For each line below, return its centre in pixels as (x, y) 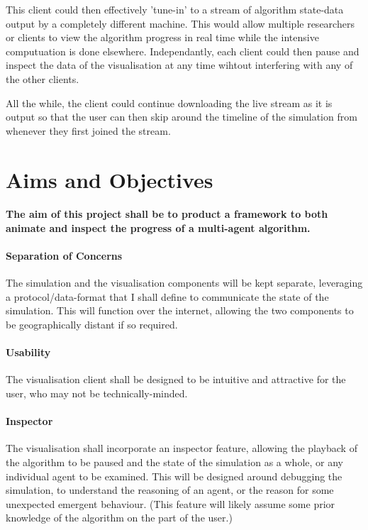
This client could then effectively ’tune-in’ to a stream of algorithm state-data (175, 9)
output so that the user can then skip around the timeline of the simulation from (182, 117)
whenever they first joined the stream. (88, 130)
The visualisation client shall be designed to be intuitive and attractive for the (176, 379)
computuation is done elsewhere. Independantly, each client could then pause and (183, 51)
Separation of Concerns (64, 256)
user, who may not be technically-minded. (97, 393)
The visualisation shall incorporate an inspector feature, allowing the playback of (182, 448)
